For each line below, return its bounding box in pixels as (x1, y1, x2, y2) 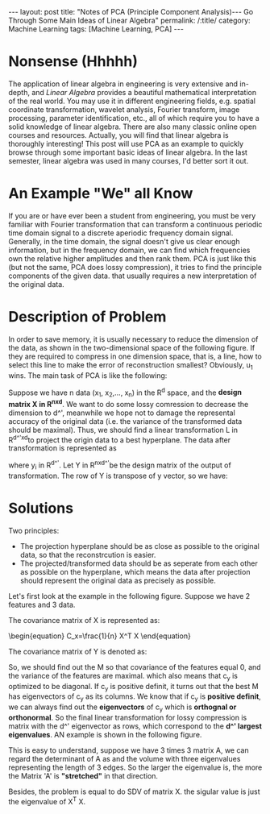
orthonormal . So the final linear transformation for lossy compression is (8, 712, 247, 722)
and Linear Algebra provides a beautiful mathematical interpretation (31, 87, 256, 97)
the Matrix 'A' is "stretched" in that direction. (8, 770, 159, 780)
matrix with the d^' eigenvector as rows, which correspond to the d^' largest (8, 721, 262, 731)
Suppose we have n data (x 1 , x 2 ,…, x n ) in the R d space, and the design (8, 386, 242, 399)
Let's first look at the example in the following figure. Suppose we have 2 (8, 591, 251, 600)
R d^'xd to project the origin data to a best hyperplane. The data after (8, 434, 231, 445)
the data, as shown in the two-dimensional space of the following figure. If (8, 343, 255, 352)
